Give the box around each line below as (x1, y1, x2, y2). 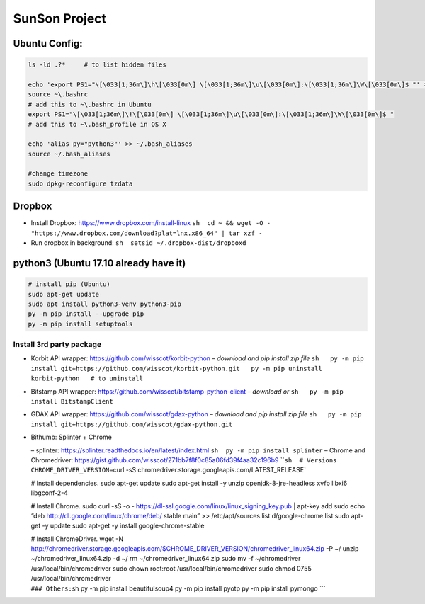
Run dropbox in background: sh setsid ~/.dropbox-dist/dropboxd (30, 239, 246, 247)
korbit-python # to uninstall (30, 375, 143, 382)
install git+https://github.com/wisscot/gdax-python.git (30, 420, 233, 428)
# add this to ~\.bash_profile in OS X (28, 120, 166, 128)
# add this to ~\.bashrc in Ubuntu (28, 100, 152, 108)
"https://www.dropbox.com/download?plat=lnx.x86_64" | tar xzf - (30, 229, 263, 237)
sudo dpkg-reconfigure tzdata (28, 179, 133, 188)
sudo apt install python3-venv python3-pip (28, 300, 182, 308)
